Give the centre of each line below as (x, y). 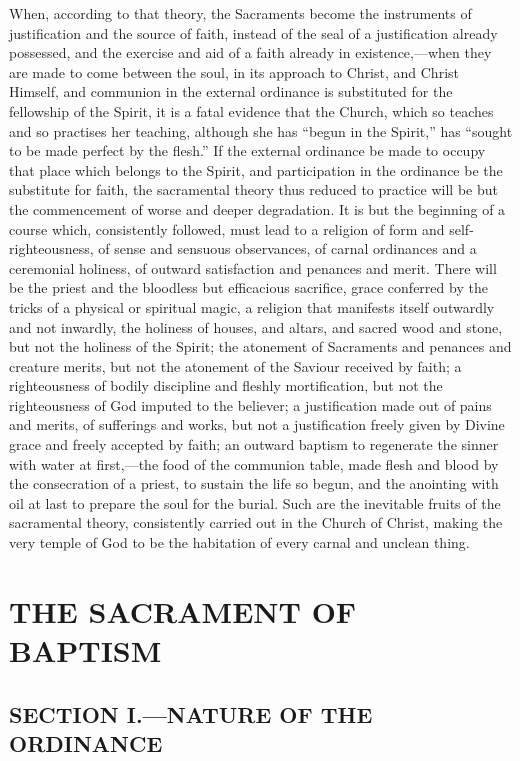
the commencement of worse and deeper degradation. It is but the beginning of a (257, 208)
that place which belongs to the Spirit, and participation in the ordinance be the (256, 169)
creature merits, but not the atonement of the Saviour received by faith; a (235, 365)
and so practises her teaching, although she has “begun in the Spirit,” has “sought (261, 130)
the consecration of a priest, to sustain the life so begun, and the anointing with (254, 483)
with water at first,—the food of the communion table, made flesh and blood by (254, 463)
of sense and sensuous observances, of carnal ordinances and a (287, 248)
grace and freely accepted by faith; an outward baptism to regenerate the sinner (254, 444)
